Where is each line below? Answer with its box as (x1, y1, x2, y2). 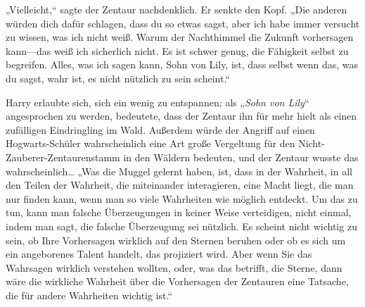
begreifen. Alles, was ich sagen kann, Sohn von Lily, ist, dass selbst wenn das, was (6, 57, 359, 72)
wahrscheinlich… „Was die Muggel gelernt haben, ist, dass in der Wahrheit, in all (6, 163, 352, 178)
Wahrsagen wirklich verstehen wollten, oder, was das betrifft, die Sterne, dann (6, 260, 342, 275)
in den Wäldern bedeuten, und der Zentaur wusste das (123, 149, 359, 164)
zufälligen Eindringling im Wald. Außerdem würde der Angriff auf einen (6, 122, 315, 137)
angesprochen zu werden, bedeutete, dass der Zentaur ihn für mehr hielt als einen (6, 108, 357, 123)
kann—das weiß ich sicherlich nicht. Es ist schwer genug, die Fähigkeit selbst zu (6, 43, 349, 58)
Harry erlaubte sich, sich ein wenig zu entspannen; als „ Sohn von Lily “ (6, 94, 309, 109)
